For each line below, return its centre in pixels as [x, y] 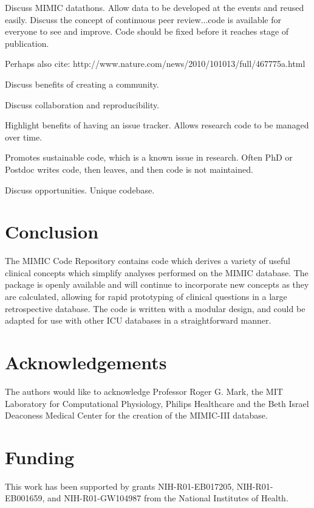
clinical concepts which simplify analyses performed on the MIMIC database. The [157, 272]
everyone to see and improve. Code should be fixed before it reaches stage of [147, 31]
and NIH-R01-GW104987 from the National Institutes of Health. [168, 498]
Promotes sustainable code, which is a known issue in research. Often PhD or [149, 157]
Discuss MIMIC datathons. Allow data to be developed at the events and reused [155, 7]
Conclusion [52, 231]
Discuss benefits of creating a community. [82, 84]
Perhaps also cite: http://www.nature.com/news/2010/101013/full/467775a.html [155, 64]
